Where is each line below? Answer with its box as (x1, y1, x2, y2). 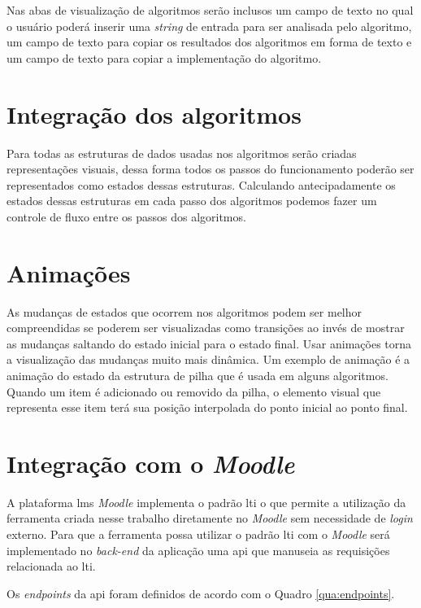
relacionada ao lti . (7, 558, 96, 575)
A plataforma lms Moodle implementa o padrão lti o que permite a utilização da (7, 493, 406, 510)
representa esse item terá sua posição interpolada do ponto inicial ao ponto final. (7, 399, 408, 416)
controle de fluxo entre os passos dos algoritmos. (7, 208, 246, 225)
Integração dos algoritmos (7, 97, 302, 130)
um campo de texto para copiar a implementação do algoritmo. (7, 49, 322, 66)
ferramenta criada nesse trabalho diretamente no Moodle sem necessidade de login (7, 510, 413, 527)
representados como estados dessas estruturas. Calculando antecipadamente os (7, 176, 396, 193)
